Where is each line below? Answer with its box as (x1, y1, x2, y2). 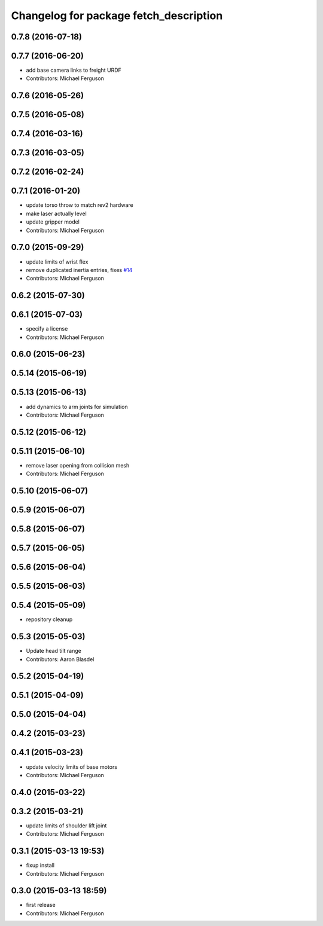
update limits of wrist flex (26, 258, 89, 265)
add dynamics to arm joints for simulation (26, 403, 128, 410)
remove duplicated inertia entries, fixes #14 (26, 266, 133, 273)
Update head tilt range (26, 647, 82, 655)
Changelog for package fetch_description (11, 9, 223, 22)
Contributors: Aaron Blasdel (26, 655, 95, 663)
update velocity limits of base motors (26, 763, 118, 771)
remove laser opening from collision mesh (26, 462, 130, 469)
